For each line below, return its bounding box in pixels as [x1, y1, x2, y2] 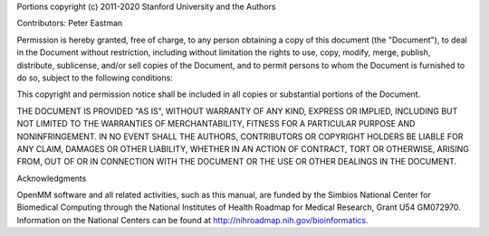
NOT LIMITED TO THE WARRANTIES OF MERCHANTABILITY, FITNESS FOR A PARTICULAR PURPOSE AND [16, 118, 416, 129]
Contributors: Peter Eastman [16, 18, 123, 29]
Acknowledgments [16, 173, 87, 184]
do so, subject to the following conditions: [16, 72, 174, 83]
